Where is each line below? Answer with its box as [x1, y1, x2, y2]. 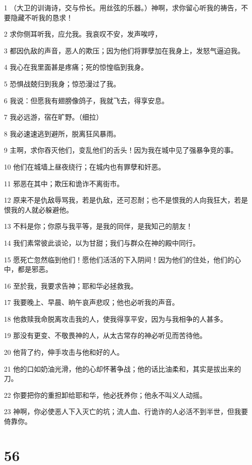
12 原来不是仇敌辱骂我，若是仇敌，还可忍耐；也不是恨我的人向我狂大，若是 [4, 195, 248, 205]
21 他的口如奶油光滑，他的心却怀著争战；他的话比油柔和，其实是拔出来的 [4, 363, 241, 374]
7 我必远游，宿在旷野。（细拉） [4, 112, 103, 122]
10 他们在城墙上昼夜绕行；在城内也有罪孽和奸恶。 [4, 161, 165, 171]
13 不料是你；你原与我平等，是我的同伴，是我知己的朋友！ [4, 221, 193, 231]
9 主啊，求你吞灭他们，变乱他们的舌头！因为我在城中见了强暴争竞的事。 [4, 145, 238, 155]
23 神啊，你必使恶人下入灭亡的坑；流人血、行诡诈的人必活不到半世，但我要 [4, 406, 248, 417]
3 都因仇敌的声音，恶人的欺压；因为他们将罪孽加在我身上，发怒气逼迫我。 [4, 45, 245, 55]
